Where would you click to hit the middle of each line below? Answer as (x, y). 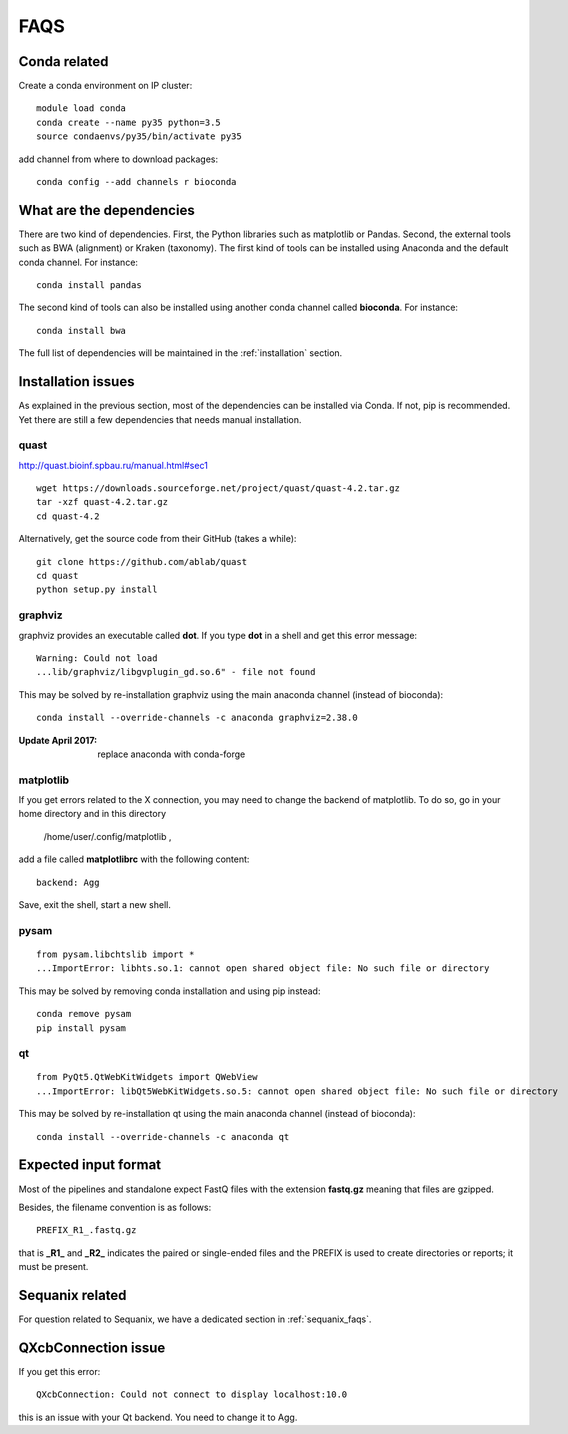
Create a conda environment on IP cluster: (105, 86)
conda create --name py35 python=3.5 (129, 122)
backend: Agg (68, 882)
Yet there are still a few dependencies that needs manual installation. (160, 419)
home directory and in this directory (92, 814)
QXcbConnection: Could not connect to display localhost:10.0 (192, 1394)
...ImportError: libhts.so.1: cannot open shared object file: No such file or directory (263, 968)
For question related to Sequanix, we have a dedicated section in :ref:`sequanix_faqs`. (195, 1319)
